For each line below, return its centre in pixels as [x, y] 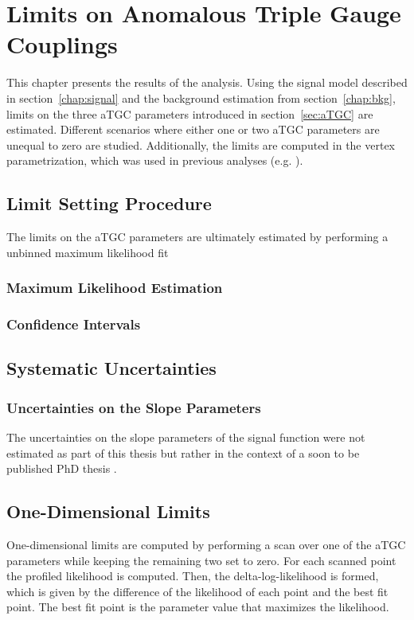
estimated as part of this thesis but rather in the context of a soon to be [183, 452]
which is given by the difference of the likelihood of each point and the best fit [197, 591]
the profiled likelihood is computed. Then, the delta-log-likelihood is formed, [193, 576]
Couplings [62, 44]
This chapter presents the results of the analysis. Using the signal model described [207, 82]
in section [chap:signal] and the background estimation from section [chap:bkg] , [201, 97]
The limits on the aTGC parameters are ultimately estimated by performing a [197, 237]
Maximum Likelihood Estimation [115, 288]
